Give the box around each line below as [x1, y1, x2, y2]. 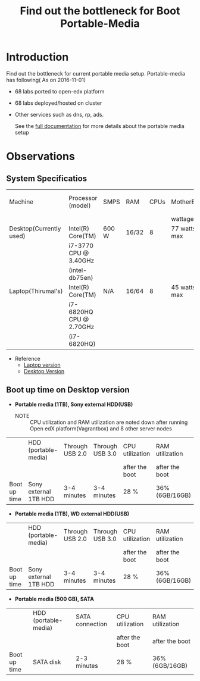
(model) [68, 201, 91, 210]
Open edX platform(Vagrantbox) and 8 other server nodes [29, 424, 173, 432]
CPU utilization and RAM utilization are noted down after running [29, 418, 188, 426]
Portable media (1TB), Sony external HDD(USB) [14, 401, 133, 408]
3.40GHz [68, 256, 95, 264]
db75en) [68, 273, 93, 282]
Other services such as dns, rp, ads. [14, 111, 104, 118]
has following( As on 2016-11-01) [6, 76, 86, 83]
